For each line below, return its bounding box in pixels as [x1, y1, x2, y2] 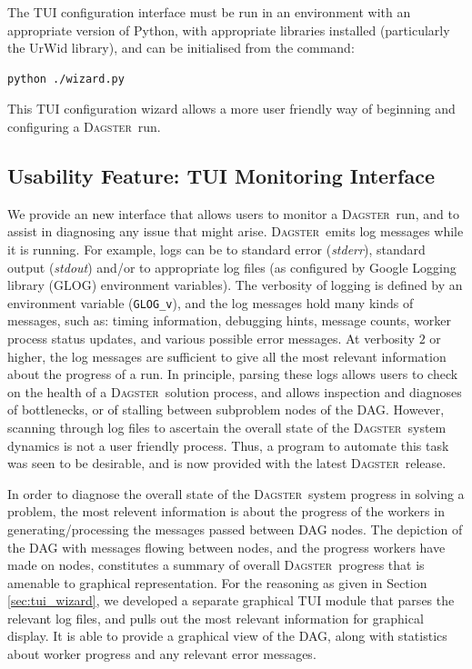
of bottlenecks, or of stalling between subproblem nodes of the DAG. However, [7, 400, 445, 419]
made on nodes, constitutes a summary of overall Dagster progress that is [7, 555, 425, 574]
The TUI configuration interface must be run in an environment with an [7, 3, 411, 21]
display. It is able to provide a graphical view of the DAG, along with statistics [7, 626, 447, 645]
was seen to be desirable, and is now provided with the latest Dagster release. [7, 454, 447, 473]
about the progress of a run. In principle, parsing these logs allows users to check [7, 364, 458, 384]
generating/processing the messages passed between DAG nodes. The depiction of [7, 519, 463, 538]
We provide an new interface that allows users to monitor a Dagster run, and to [7, 204, 459, 223]
